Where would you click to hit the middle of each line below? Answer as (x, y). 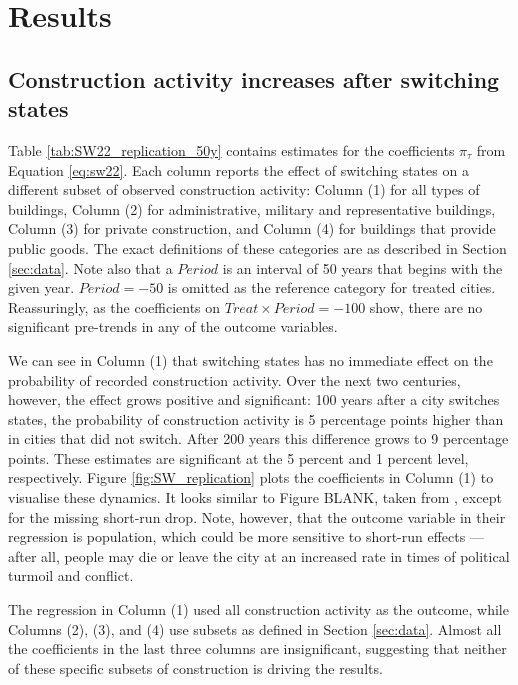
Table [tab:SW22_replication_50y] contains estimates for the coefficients (231, 149)
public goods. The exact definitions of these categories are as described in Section (257, 247)
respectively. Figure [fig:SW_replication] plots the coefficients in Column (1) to (251, 477)
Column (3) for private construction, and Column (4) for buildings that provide (252, 228)
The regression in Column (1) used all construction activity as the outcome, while (258, 609)
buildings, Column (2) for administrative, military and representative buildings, (252, 208)
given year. (41, 287)
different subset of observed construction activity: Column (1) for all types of (244, 189)
